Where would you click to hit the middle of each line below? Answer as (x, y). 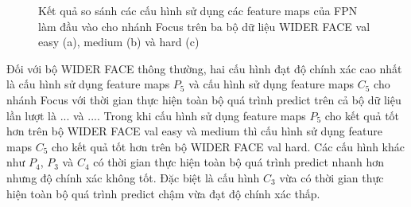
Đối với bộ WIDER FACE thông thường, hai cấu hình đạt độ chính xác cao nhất (204, 68)
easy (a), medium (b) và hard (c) (119, 42)
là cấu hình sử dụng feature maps (88, 84)
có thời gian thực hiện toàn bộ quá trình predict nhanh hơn (238, 162)
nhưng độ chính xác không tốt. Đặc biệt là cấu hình (133, 177)
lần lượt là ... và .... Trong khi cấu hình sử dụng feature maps (156, 115)
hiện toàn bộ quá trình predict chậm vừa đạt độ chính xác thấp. (163, 193)
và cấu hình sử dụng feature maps (271, 84)
